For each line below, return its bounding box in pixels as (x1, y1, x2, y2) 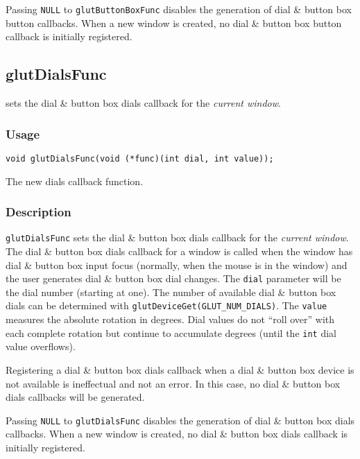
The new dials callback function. (6, 173, 144, 188)
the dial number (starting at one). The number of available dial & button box (6, 284, 336, 299)
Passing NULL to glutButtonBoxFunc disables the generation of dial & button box (6, 2, 352, 16)
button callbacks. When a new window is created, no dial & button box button (6, 15, 342, 30)
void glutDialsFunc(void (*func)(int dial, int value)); (6, 153, 274, 164)
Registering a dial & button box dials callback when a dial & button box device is (6, 362, 354, 376)
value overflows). (6, 339, 76, 354)
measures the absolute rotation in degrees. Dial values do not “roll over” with (6, 312, 335, 327)
